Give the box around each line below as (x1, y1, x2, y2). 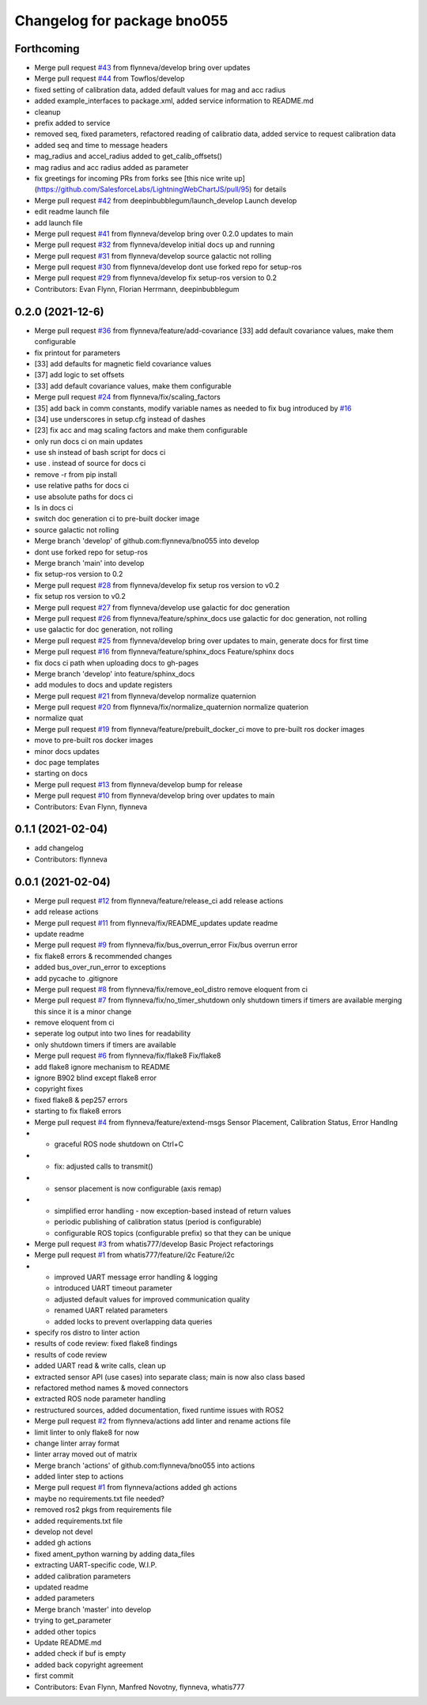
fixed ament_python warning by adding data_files (34, 1549, 195, 1559)
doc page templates (34, 758, 100, 767)
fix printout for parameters (34, 348, 121, 358)
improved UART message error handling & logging (54, 1272, 218, 1282)
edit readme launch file (34, 206, 110, 217)
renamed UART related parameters (54, 1305, 168, 1315)
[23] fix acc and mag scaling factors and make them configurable (34, 426, 248, 435)
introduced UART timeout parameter (54, 1283, 173, 1293)
